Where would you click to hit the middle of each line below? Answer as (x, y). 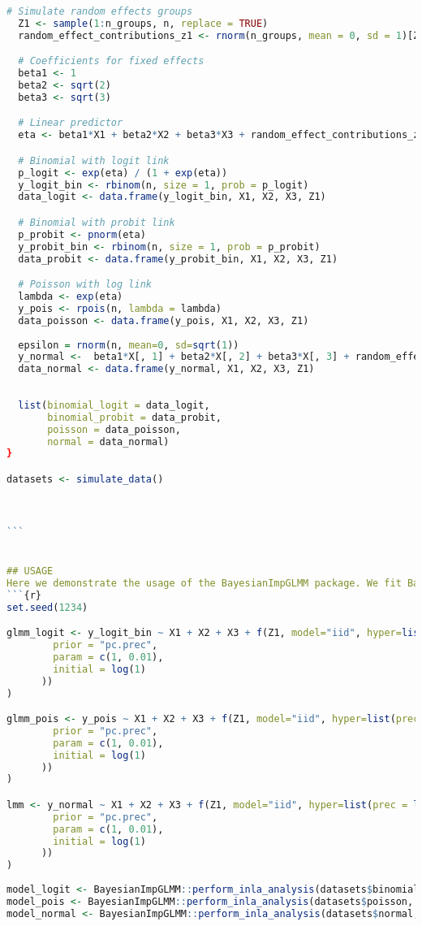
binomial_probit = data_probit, (134, 417)
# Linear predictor (71, 123)
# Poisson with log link (85, 285)
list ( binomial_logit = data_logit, (114, 405)
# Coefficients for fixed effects (111, 61)
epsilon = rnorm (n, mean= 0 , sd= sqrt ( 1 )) (129, 345)
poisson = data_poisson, (114, 429)
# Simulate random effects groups (100, 11)
